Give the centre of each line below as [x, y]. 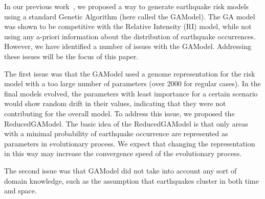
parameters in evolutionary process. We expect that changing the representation [130, 143]
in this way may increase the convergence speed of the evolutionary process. [123, 153]
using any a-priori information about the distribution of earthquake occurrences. [130, 36]
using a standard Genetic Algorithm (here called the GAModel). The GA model [130, 16]
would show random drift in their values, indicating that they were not [115, 103]
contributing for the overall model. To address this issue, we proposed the [119, 113]
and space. [20, 191]
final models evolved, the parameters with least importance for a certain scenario [131, 93]
